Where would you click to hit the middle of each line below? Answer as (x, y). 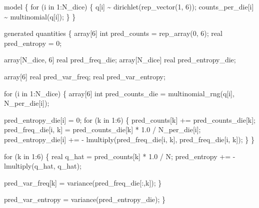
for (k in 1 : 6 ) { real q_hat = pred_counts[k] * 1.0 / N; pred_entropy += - (120, 156)
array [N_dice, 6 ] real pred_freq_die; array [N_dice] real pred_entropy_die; (120, 60)
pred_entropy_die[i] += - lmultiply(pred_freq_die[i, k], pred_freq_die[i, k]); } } (129, 139)
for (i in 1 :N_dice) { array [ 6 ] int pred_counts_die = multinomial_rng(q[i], (119, 93)
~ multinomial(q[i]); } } (40, 16)
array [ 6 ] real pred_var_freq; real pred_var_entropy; (85, 76)
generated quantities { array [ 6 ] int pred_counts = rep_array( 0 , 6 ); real (113, 33)
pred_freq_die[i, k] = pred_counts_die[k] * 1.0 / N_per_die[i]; (102, 129)
